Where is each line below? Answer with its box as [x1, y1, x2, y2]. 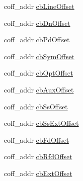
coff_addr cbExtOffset [4, 168, 73, 178]
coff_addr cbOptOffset [4, 68, 73, 78]
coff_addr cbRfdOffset [4, 151, 73, 162]
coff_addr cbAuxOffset [4, 84, 74, 94]
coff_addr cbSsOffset [4, 101, 68, 111]
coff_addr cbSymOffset [4, 51, 75, 61]
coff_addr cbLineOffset [4, 1, 75, 11]
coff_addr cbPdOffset [4, 34, 70, 45]
